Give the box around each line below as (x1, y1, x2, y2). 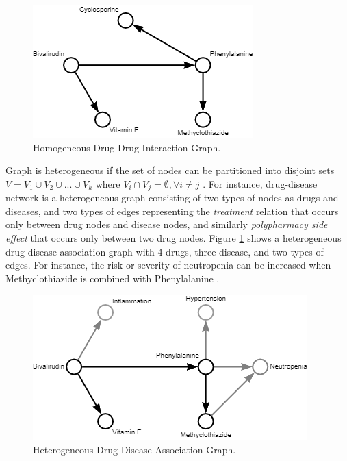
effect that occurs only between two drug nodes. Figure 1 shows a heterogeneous (5, 231, 342, 245)
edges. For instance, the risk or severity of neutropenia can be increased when (5, 258, 331, 272)
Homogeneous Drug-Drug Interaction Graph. (33, 140, 221, 154)
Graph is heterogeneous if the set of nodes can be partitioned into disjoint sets (5, 163, 335, 177)
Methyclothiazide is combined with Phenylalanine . (5, 271, 220, 285)
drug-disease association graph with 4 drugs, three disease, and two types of (5, 244, 324, 258)
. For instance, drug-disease (203, 176, 318, 190)
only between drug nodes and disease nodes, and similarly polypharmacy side (5, 217, 328, 232)
